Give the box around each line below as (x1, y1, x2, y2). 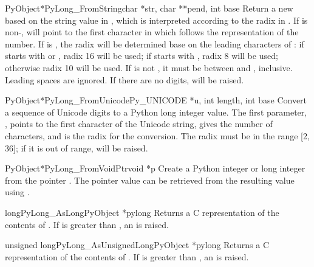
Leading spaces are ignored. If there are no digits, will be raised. (5, 73, 244, 86)
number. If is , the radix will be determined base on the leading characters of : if (5, 37, 304, 50)
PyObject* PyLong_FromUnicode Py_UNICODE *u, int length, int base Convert (5, 94, 307, 106)
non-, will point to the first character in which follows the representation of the (5, 26, 299, 38)
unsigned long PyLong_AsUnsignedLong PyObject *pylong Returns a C (5, 238, 270, 251)
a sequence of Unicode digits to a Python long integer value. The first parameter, (5, 105, 307, 118)
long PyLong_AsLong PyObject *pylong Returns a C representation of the (5, 206, 279, 218)
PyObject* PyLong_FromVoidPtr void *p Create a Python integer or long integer (5, 162, 305, 175)
